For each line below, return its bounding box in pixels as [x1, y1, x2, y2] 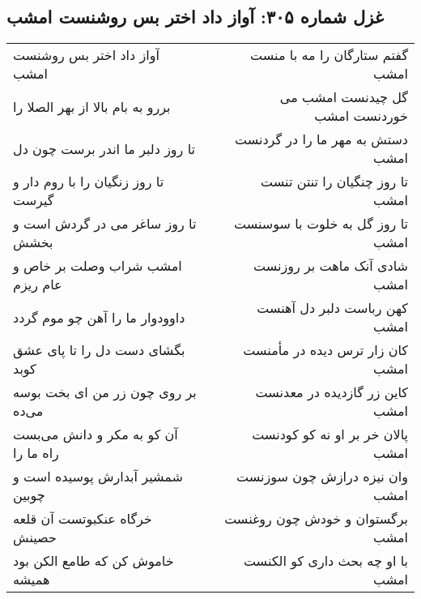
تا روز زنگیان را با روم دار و [13, 172, 164, 191]
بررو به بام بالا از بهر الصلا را [13, 96, 171, 116]
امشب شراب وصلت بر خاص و [13, 256, 182, 276]
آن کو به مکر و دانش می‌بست [13, 425, 178, 444]
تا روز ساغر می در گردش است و [13, 214, 197, 233]
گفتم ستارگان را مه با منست [250, 45, 408, 65]
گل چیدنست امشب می [279, 88, 408, 107]
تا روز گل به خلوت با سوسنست [234, 214, 408, 233]
